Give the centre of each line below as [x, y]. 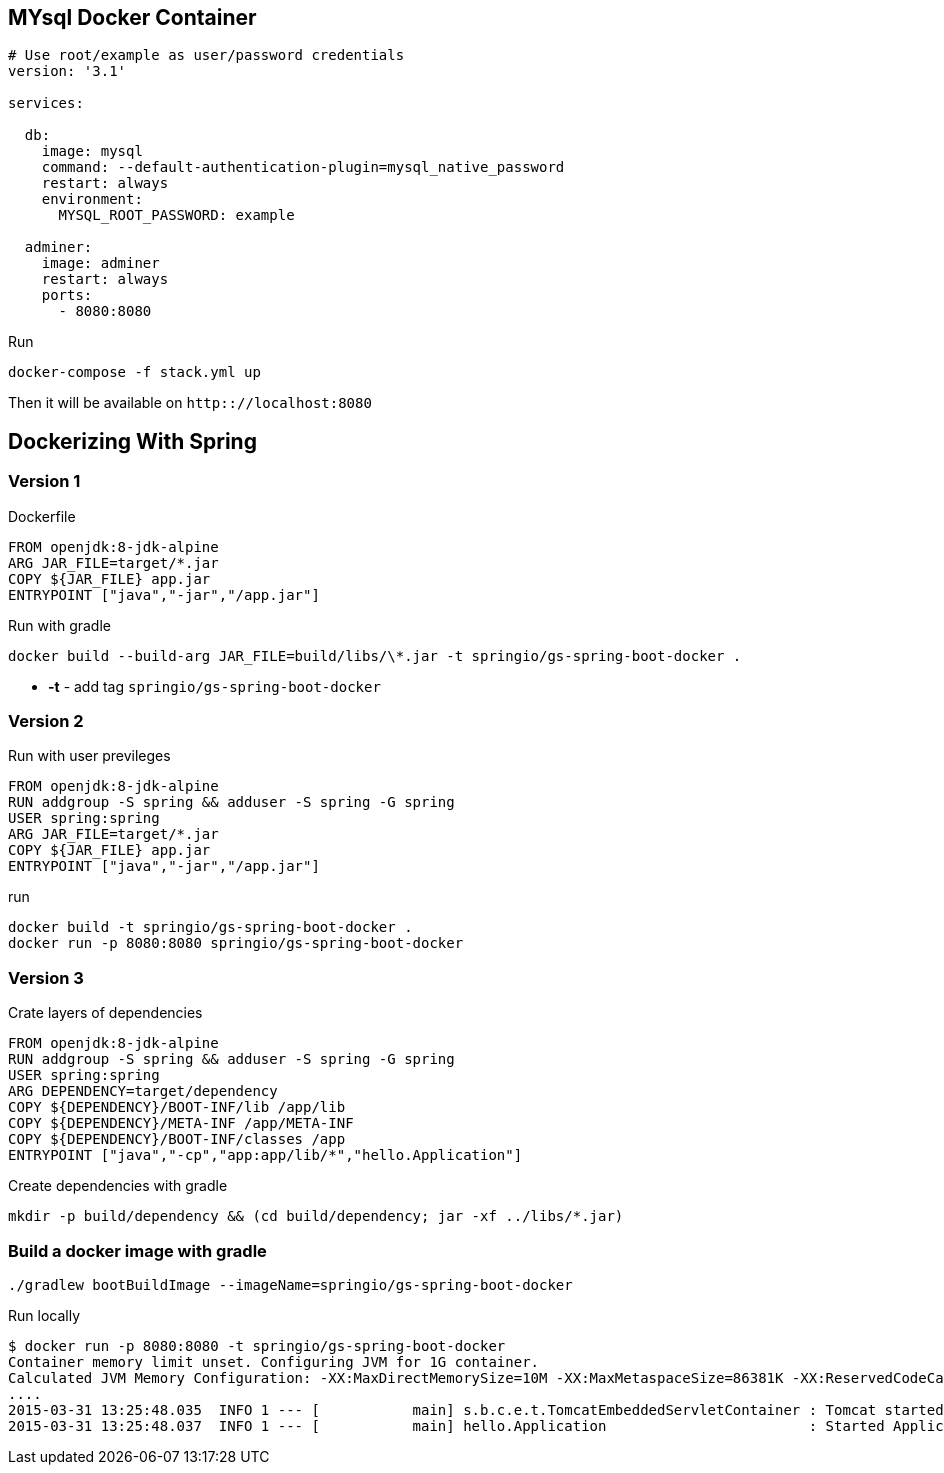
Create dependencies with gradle [118, 1186]
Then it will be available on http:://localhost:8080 [190, 403]
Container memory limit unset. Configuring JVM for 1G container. [274, 1361]
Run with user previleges [89, 756]
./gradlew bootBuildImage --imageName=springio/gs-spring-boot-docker [290, 1284]
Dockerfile [42, 516]
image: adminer [100, 263]
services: [46, 103]
